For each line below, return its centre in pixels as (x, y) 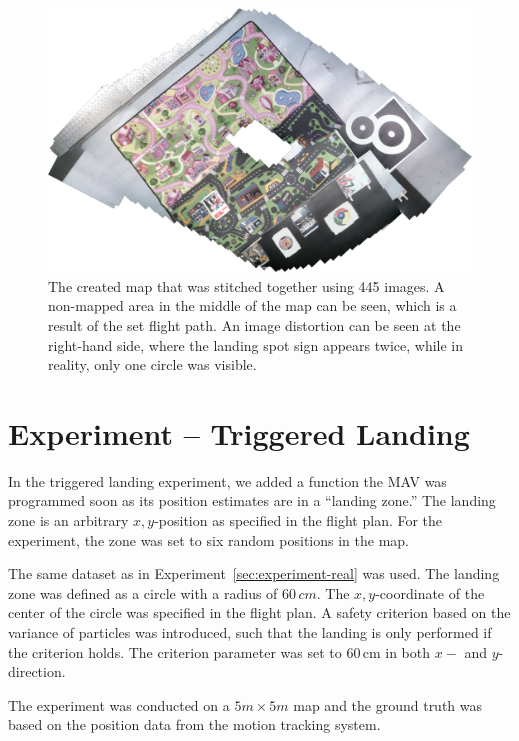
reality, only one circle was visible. (152, 364)
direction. (37, 671)
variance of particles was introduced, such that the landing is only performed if (250, 632)
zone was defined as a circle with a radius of (143, 592)
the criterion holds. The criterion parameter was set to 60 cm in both (219, 651)
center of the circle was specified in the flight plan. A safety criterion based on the (259, 612)
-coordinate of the (430, 592)
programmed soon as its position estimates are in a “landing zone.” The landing (252, 500)
